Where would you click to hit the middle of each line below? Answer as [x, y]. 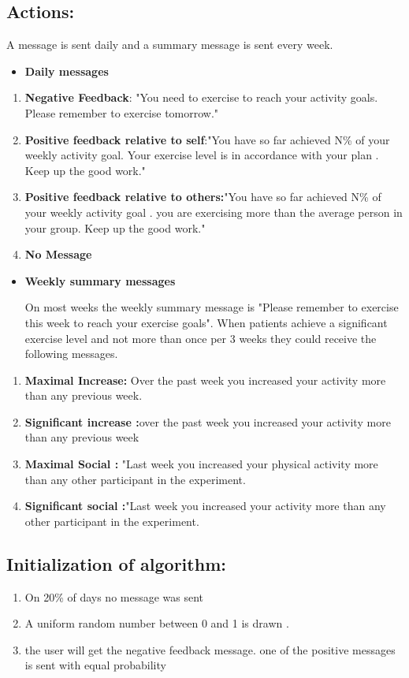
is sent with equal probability [95, 665]
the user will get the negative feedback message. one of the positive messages [210, 649]
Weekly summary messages [100, 280]
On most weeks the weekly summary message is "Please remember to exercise [212, 307]
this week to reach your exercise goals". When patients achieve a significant [206, 322]
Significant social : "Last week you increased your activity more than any [205, 506]
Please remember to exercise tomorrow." [122, 112]
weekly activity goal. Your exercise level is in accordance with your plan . [202, 155]
